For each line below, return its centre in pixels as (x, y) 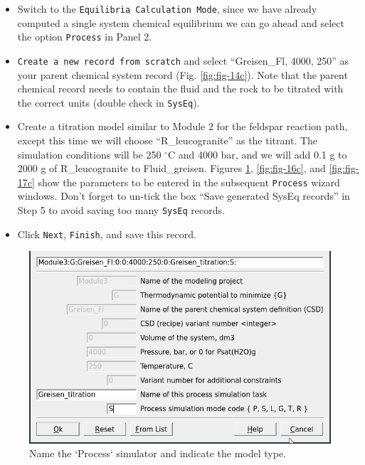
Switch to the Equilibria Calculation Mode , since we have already (167, 9)
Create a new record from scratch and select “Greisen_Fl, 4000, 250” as (183, 60)
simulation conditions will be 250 (89, 154)
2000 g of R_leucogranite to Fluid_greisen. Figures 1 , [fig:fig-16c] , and (171, 168)
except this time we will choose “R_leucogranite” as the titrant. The (168, 140)
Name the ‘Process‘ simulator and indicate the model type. (158, 453)
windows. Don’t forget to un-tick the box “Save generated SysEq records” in (184, 196)
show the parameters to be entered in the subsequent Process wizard (189, 182)
